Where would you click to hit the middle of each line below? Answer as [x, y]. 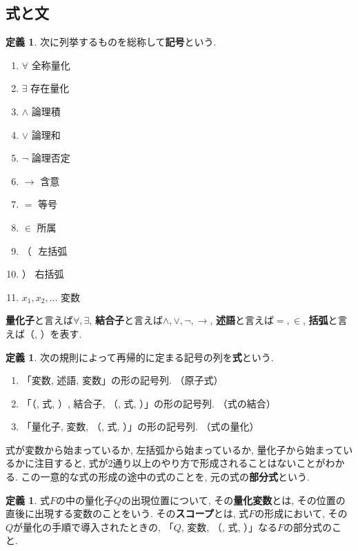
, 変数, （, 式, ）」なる [229, 526]
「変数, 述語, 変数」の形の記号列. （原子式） [122, 380]
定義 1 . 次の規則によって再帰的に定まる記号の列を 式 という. [140, 357]
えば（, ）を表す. [44, 333]
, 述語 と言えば [242, 320]
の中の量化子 [85, 500]
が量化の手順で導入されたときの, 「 [93, 526]
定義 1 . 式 [28, 500]
